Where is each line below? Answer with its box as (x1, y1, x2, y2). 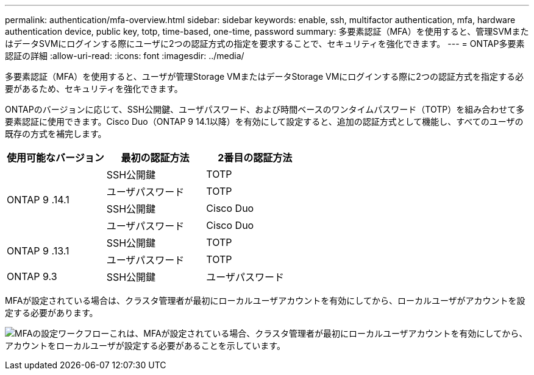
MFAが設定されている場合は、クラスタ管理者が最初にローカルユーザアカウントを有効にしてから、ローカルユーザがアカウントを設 (5, 295, 525, 306)
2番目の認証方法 (218, 152, 293, 164)
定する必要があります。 (5, 307, 98, 318)
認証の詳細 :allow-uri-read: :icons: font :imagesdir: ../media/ (5, 51, 244, 61)
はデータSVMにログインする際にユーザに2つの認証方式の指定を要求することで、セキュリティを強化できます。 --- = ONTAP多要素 (5, 38, 525, 49)
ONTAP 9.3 (7, 270, 57, 282)
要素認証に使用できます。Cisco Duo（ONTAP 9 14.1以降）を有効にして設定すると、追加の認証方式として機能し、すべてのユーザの (5, 116, 524, 127)
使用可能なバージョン (7, 152, 104, 164)
